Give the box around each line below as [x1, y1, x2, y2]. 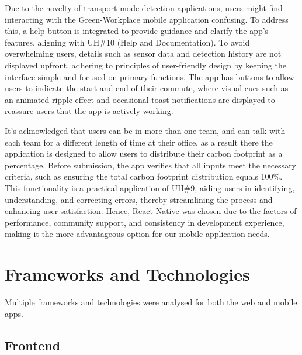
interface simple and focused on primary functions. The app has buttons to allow [5, 70, 294, 82]
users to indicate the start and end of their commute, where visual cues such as [5, 82, 289, 94]
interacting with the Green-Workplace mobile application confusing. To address [5, 13, 289, 25]
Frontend [5, 336, 61, 354]
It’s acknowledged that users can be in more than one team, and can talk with [5, 124, 286, 136]
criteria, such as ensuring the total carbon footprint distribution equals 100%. [5, 170, 283, 182]
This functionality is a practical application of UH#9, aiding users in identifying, [5, 181, 295, 194]
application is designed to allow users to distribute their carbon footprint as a [5, 147, 283, 160]
